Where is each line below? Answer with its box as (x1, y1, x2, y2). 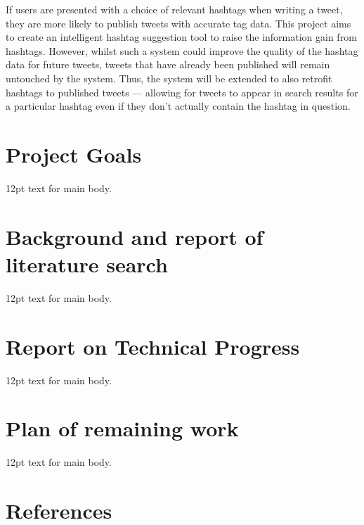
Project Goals (6, 139, 142, 168)
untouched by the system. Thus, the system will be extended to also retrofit (6, 70, 332, 85)
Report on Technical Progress (6, 331, 300, 360)
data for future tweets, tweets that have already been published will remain (6, 57, 330, 72)
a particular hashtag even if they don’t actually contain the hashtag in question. (6, 99, 351, 113)
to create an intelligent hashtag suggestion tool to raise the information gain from (6, 30, 357, 44)
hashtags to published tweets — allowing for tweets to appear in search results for (6, 84, 358, 99)
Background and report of (6, 222, 264, 251)
